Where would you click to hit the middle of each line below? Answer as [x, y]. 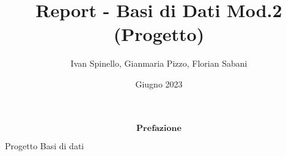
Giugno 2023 [159, 84]
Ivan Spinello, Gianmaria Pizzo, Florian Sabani [159, 63]
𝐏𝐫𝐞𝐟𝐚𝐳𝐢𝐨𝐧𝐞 [159, 128]
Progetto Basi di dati [45, 145]
